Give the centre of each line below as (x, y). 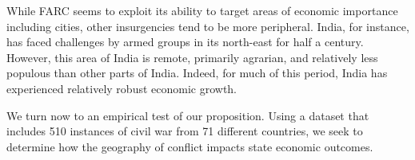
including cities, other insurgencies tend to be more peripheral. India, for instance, (208, 26)
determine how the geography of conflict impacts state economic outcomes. (190, 146)
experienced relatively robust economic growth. (122, 88)
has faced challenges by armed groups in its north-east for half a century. (185, 42)
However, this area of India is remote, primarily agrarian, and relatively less (192, 57)
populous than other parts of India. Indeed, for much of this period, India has (197, 73)
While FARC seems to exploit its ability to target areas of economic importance (202, 10)
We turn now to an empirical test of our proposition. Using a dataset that (188, 115)
